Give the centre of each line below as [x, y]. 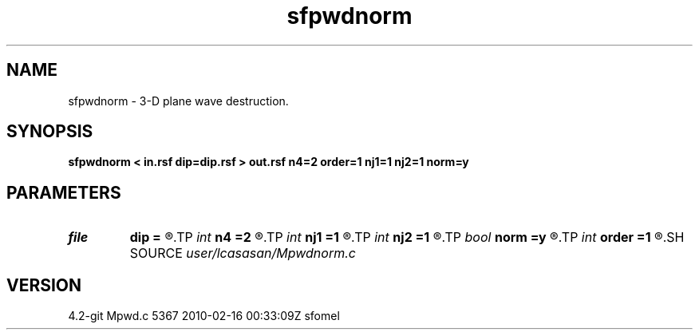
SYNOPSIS [50, 132]
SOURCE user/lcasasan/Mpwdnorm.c [243, 253]
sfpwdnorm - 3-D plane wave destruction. [178, 101]
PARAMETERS [64, 192]
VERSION [44, 285]
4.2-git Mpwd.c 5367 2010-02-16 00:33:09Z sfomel [204, 316]
